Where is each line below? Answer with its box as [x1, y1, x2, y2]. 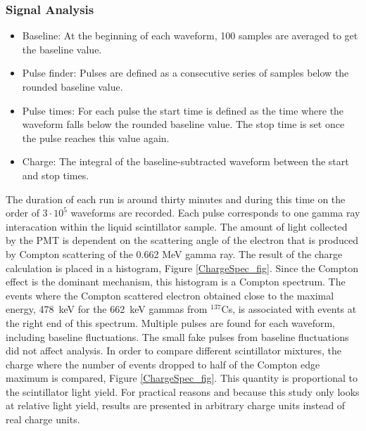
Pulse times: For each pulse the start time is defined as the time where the [22, 103, 344, 117]
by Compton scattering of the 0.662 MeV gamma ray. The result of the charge [6, 246, 343, 261]
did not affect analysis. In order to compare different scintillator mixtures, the [6, 343, 341, 358]
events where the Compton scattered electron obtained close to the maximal [6, 288, 334, 302]
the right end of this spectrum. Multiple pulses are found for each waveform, [6, 315, 335, 330]
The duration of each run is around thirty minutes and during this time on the [6, 191, 346, 206]
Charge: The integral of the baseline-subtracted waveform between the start [22, 154, 349, 169]
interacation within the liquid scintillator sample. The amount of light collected [6, 219, 348, 233]
